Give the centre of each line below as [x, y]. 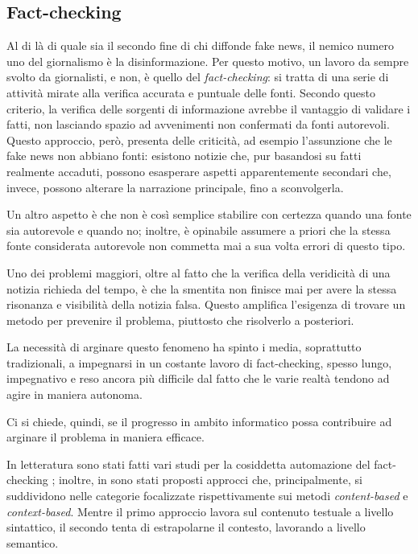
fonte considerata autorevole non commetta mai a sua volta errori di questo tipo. [206, 246]
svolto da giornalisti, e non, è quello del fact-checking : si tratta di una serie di [198, 77]
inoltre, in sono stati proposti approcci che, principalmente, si [210, 480]
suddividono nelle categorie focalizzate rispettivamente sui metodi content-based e [207, 496]
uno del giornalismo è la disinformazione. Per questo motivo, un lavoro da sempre [208, 61]
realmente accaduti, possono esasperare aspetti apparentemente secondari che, [199, 171]
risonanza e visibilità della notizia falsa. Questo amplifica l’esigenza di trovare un [206, 304]
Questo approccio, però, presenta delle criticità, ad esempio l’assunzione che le [199, 140]
